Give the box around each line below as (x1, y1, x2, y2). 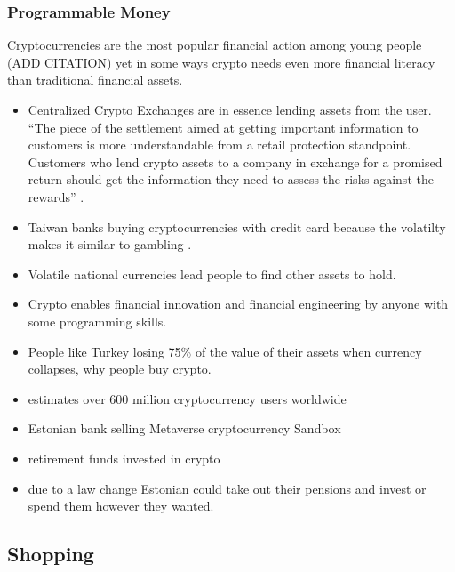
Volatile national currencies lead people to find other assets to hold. (28, 264, 396, 283)
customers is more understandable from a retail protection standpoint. (28, 135, 411, 154)
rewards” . (28, 187, 84, 205)
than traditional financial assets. (7, 70, 183, 89)
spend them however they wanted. (28, 496, 214, 515)
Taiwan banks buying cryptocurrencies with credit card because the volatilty (28, 217, 446, 236)
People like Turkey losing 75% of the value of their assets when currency (28, 342, 422, 360)
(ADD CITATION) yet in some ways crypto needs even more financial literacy (7, 52, 435, 71)
